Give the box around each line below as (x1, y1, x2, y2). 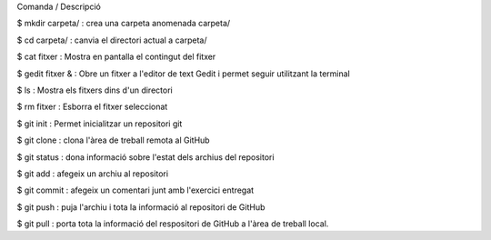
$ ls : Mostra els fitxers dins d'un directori (16, 85, 173, 95)
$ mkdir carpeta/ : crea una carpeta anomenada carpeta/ (16, 18, 231, 29)
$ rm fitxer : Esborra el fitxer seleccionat (16, 101, 168, 113)
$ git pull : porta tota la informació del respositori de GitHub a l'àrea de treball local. (16, 218, 329, 229)
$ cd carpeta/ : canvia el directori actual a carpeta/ (16, 35, 207, 45)
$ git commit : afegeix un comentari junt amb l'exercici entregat (16, 185, 255, 195)
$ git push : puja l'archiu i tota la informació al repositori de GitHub (16, 201, 266, 213)
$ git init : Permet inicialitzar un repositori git (16, 118, 183, 129)
